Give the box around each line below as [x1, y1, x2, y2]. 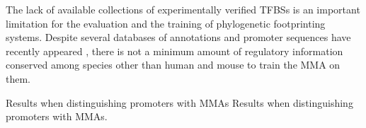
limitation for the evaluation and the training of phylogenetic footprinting [6, 16, 326, 30]
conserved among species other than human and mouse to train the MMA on [6, 57, 341, 72]
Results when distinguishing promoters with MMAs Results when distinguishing [6, 95, 353, 110]
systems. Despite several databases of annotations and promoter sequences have [6, 30, 351, 45]
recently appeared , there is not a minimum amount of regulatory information [6, 43, 343, 58]
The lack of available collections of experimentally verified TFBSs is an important [6, 2, 360, 16]
